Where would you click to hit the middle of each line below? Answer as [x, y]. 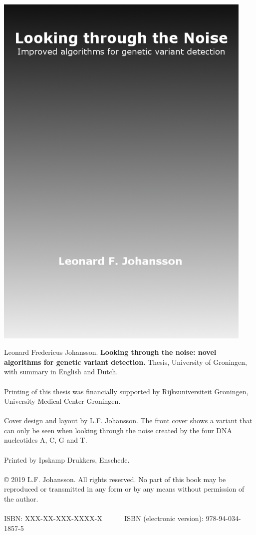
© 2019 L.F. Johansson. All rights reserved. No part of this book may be [115, 479]
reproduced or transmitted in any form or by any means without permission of [124, 489]
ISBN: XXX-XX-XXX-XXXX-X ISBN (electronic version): [104, 518]
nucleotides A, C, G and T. [46, 440]
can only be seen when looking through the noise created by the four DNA [118, 430]
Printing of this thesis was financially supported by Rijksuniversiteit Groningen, [126, 391]
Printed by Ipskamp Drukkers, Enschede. [67, 459]
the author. [21, 499]
